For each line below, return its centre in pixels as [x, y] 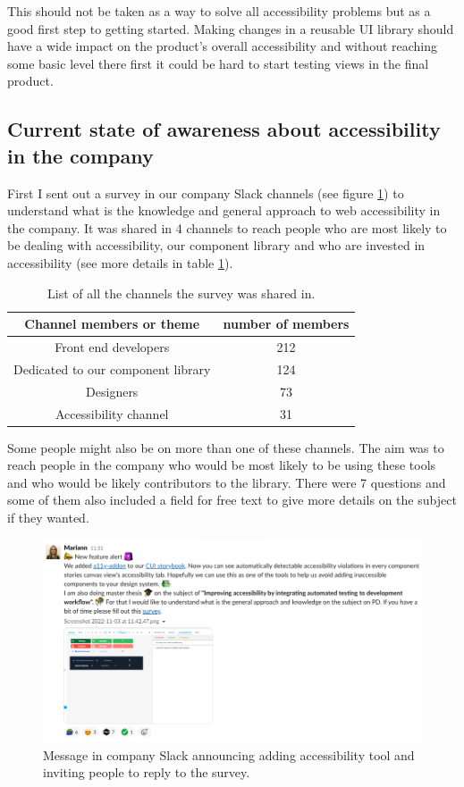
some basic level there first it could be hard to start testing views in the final [218, 63]
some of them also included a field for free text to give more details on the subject [232, 500]
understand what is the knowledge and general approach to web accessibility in [224, 210]
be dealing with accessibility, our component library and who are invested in [216, 245]
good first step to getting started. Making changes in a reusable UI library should [231, 28]
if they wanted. [48, 517]
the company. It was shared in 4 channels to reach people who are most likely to [227, 227]
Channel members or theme [112, 324]
